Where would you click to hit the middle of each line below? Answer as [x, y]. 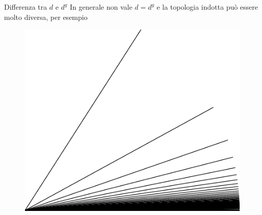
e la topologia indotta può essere [208, 7]
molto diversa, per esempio [46, 17]
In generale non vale [101, 7]
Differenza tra [26, 7]
